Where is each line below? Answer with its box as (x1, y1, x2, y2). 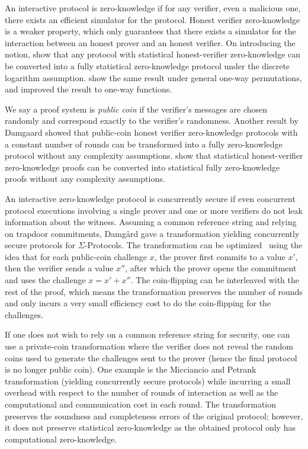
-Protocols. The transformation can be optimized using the (84, 239, 303, 251)
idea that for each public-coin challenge (5, 250, 147, 262)
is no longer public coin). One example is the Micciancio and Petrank (5, 363, 256, 376)
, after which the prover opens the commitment (125, 262, 297, 274)
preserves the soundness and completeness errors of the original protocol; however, (5, 409, 303, 422)
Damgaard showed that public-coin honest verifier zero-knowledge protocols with (5, 126, 298, 138)
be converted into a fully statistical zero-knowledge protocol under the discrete (5, 59, 290, 72)
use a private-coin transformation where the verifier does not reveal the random (5, 340, 294, 352)
